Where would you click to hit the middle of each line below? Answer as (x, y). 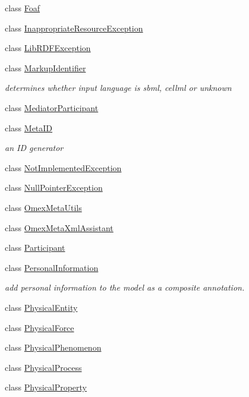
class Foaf (23, 8)
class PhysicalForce (40, 327)
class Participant (35, 248)
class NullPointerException (54, 188)
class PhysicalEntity (41, 307)
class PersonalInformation (52, 267)
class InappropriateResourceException (74, 28)
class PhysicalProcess (43, 367)
